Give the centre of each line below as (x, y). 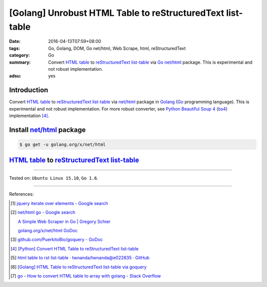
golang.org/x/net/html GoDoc (48, 230)
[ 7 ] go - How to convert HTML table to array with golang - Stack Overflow (86, 276)
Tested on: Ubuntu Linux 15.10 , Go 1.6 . (54, 178)
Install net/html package (47, 130)
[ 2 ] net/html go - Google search (43, 212)
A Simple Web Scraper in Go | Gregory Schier (64, 221)
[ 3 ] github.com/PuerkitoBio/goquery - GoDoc (57, 240)
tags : (15, 48)
